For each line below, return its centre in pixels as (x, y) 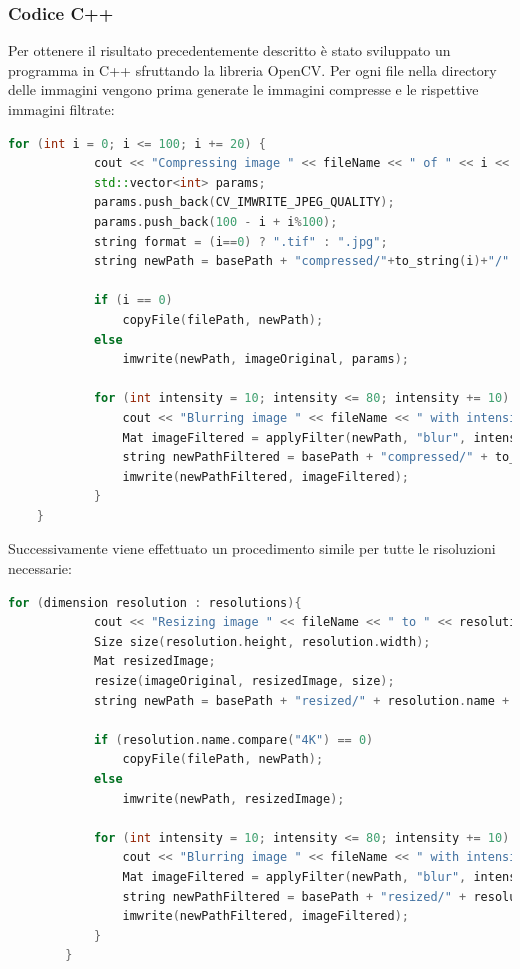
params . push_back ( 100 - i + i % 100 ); (215, 221)
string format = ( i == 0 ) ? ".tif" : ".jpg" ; (240, 241)
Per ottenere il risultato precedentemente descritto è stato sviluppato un (229, 50)
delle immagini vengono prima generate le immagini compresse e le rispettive (243, 89)
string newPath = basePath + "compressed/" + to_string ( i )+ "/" (301, 261)
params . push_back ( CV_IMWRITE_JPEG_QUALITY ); (244, 202)
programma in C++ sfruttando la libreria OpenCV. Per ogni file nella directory (252, 69)
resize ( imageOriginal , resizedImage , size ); (244, 681)
